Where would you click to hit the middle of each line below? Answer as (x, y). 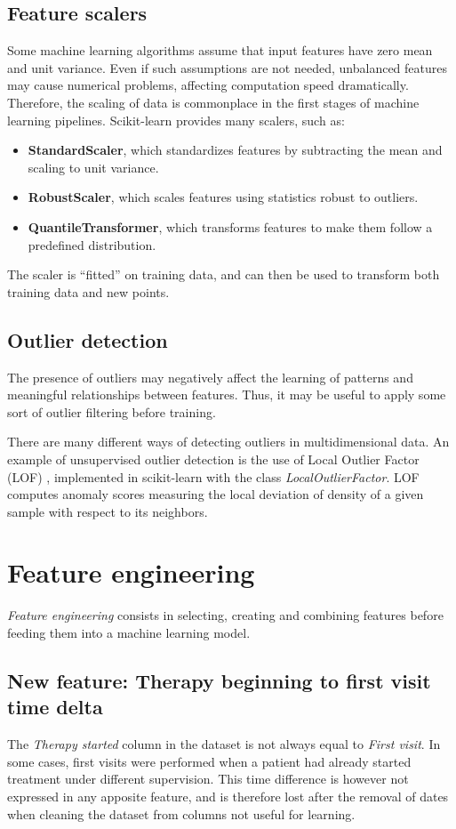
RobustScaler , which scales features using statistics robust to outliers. (223, 197)
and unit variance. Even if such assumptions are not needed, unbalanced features (227, 67)
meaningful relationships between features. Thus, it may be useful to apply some (227, 394)
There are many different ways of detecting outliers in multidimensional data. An (228, 442)
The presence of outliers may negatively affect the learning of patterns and (210, 377)
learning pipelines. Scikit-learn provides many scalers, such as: (176, 120)
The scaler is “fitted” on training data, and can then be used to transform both (224, 274)
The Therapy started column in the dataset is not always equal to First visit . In (224, 744)
